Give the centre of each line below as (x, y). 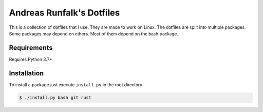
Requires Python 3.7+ (31, 59)
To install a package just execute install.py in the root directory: (76, 84)
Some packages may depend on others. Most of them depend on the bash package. (94, 33)
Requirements (31, 48)
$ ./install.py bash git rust (55, 97)
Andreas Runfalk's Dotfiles (65, 13)
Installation (26, 73)
